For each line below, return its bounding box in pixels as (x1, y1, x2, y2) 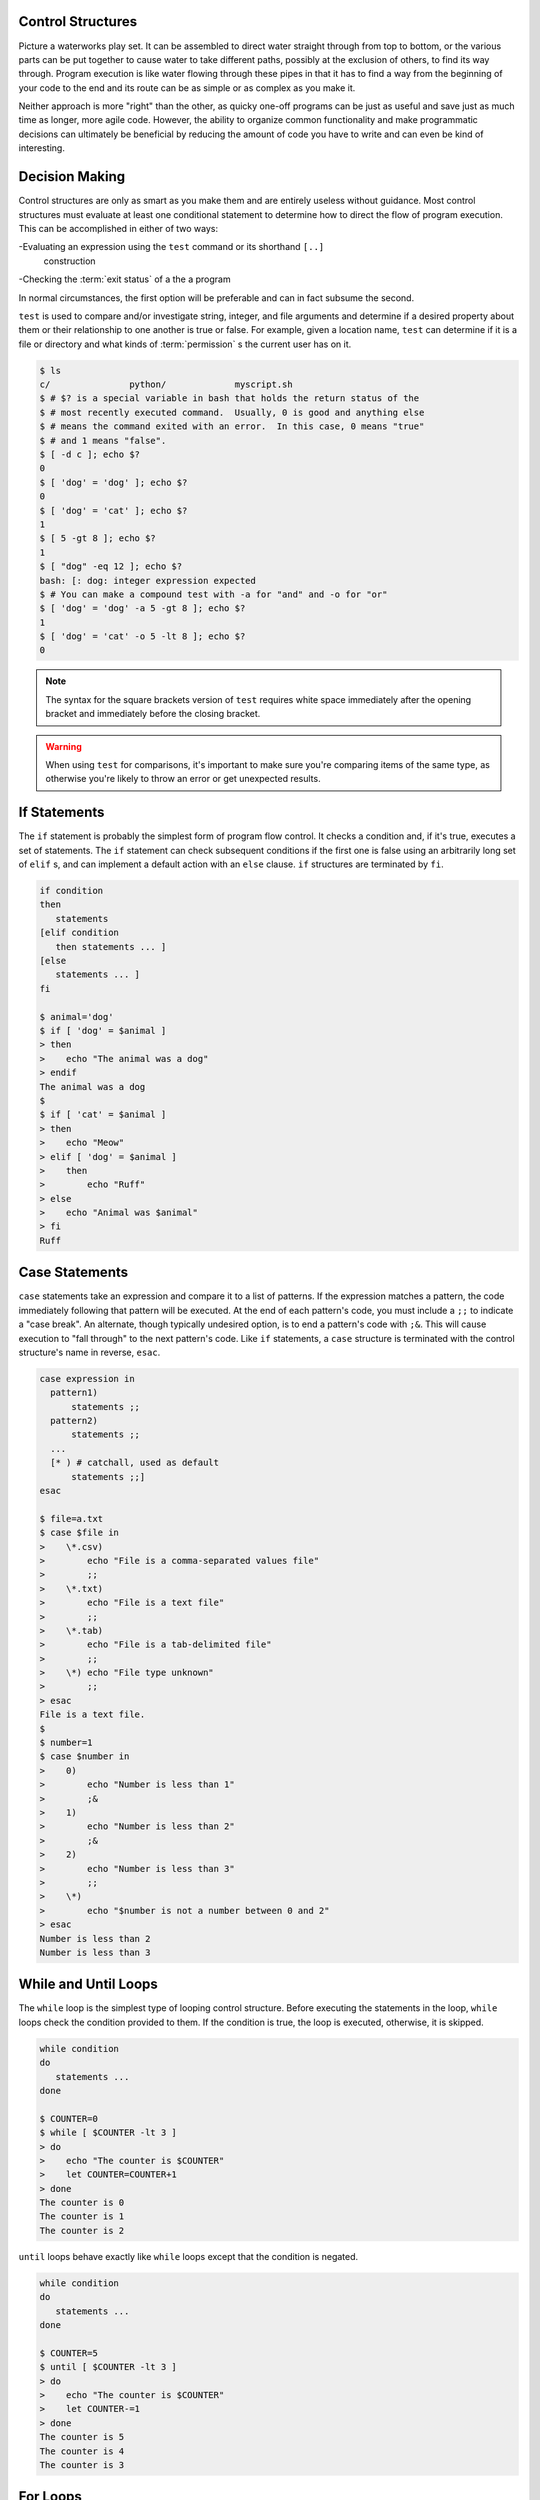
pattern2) (50, 1415, 99, 1427)
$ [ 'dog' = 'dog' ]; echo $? (39, 476, 188, 488)
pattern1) (50, 1387, 99, 1399)
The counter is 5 (39, 2431, 125, 2443)
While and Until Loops (18, 1976, 159, 1993)
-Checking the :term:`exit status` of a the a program (18, 273, 231, 285)
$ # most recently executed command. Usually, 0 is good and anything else (39, 406, 425, 418)
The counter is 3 (39, 2459, 125, 2470)
